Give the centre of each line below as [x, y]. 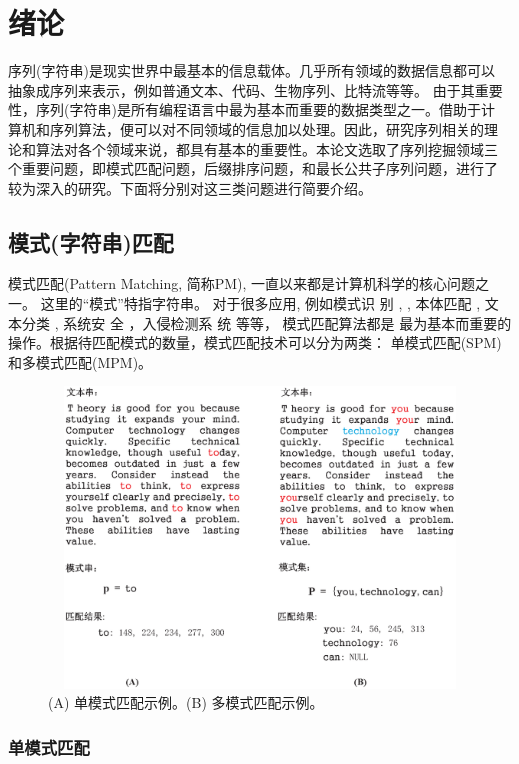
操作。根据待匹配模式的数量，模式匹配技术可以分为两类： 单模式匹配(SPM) [255, 342]
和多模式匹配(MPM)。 [80, 361]
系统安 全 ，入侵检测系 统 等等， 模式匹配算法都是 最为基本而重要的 [287, 322]
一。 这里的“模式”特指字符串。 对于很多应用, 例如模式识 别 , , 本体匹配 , [244, 303]
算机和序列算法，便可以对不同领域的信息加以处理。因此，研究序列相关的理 [253, 128]
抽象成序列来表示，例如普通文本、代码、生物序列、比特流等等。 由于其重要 [255, 89]
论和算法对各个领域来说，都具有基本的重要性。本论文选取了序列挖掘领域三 [253, 148]
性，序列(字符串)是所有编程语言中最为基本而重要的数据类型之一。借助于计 [251, 109]
